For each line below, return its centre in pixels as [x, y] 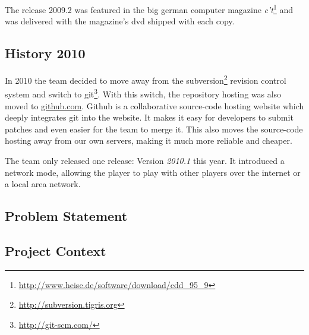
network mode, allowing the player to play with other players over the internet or [153, 172]
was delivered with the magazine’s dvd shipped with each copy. [120, 21]
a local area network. [43, 184]
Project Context [56, 250]
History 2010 [45, 53]
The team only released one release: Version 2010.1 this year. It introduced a [145, 160]
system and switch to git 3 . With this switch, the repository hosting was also [143, 93]
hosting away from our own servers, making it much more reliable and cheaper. [149, 140]
